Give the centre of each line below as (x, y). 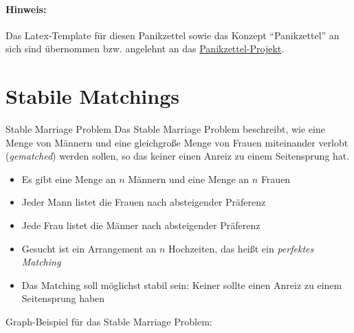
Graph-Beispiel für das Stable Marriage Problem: (109, 322)
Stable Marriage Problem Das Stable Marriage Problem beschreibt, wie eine (165, 129)
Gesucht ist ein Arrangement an (89, 248)
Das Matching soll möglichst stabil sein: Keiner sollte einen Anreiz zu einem (182, 284)
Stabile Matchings (92, 96)
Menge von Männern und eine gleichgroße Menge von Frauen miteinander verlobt (177, 142)
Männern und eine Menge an (189, 179)
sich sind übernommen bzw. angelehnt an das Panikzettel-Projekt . (145, 49)
